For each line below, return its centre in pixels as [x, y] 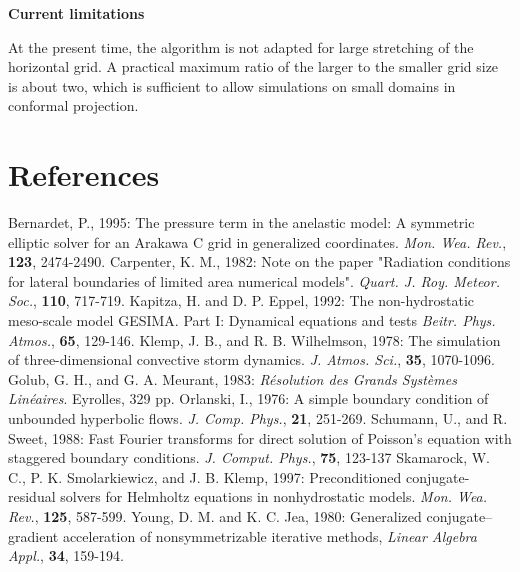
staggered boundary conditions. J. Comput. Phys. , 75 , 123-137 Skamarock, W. [249, 457]
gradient [33, 535]
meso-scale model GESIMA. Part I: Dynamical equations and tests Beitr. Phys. [252, 320]
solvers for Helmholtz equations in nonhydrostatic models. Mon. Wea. [274, 496]
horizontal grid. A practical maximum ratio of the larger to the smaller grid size [253, 66]
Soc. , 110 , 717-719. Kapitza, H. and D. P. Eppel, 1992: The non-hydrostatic [241, 300]
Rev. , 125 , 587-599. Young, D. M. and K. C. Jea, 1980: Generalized [215, 516]
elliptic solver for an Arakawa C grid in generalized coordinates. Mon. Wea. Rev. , [257, 241]
